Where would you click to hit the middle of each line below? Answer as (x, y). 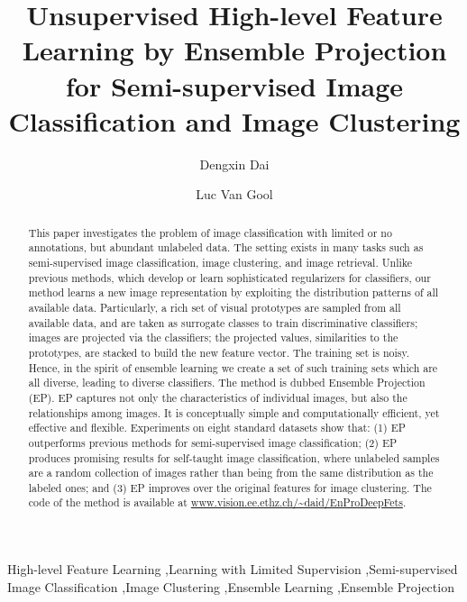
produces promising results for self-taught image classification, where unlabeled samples (234, 457)
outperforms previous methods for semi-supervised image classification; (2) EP (213, 442)
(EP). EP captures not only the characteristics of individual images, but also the (218, 397)
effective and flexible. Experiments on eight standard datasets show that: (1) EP (217, 428)
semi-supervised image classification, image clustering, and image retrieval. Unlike (220, 262)
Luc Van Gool (234, 194)
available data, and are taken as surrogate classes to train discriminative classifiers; (223, 322)
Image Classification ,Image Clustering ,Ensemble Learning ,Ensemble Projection (231, 586)
